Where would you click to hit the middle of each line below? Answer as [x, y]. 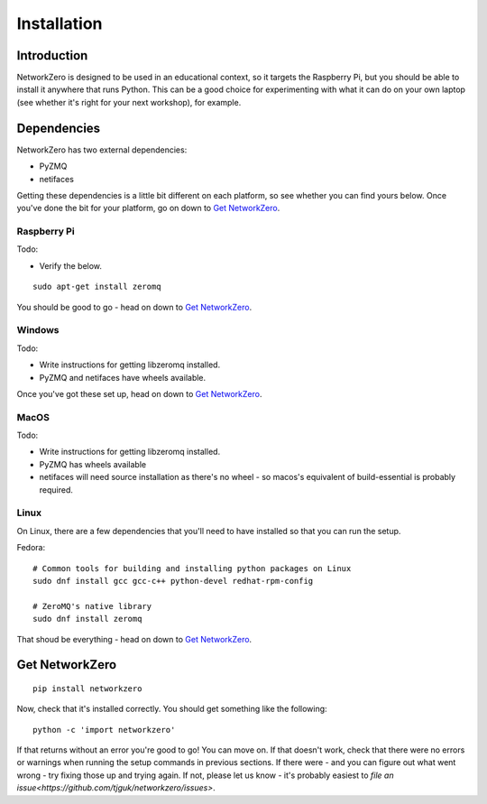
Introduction [52, 55]
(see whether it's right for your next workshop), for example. [129, 102]
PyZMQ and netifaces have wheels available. [123, 377]
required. [56, 490]
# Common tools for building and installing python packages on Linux [192, 568]
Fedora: [31, 548]
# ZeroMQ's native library [92, 606]
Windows [38, 330]
